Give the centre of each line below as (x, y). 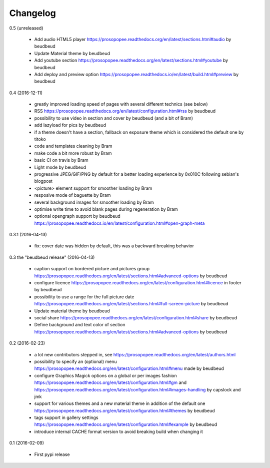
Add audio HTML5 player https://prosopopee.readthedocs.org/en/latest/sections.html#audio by (133, 39)
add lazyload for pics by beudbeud (70, 125)
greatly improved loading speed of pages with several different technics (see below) (121, 104)
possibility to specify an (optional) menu (75, 361)
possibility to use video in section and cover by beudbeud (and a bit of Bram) (114, 118)
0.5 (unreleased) (26, 28)
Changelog (32, 13)
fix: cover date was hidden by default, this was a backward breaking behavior (114, 246)
